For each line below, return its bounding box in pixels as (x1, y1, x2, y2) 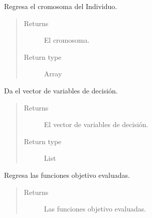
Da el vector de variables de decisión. (4, 85, 118, 95)
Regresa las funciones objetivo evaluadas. (4, 169, 130, 180)
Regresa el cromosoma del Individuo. (4, 1, 117, 11)
